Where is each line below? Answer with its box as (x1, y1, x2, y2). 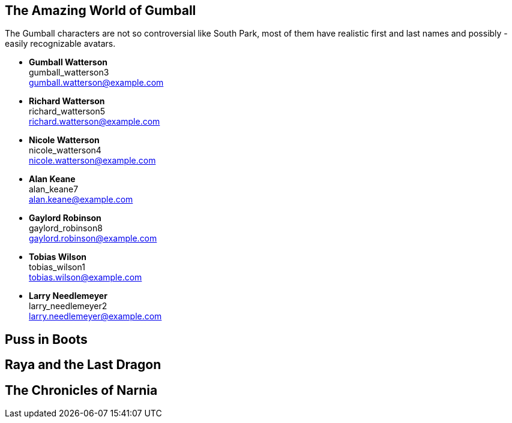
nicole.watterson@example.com (29, 155, 156, 166)
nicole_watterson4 (29, 145, 101, 156)
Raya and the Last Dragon (5, 357, 161, 373)
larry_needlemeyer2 (29, 301, 107, 312)
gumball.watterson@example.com (29, 77, 164, 88)
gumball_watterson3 (29, 67, 109, 78)
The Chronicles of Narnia (5, 382, 158, 398)
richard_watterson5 (29, 106, 106, 117)
